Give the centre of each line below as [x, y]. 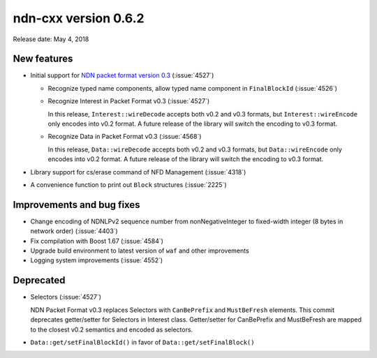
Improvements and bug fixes [76, 205]
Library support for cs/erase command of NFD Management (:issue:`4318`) [138, 172]
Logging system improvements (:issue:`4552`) [97, 260]
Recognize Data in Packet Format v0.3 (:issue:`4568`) [125, 137]
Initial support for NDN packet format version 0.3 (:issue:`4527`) [122, 75]
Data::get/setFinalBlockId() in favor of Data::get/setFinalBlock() [142, 342]
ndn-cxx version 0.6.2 [79, 18]
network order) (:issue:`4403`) [74, 231]
